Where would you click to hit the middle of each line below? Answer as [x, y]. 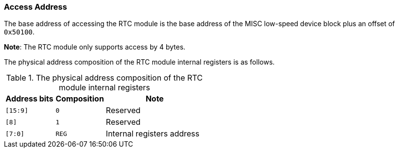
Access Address [35, 7]
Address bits [29, 99]
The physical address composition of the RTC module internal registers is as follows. [139, 62]
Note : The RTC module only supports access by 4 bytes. [95, 47]
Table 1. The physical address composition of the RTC [104, 78]
